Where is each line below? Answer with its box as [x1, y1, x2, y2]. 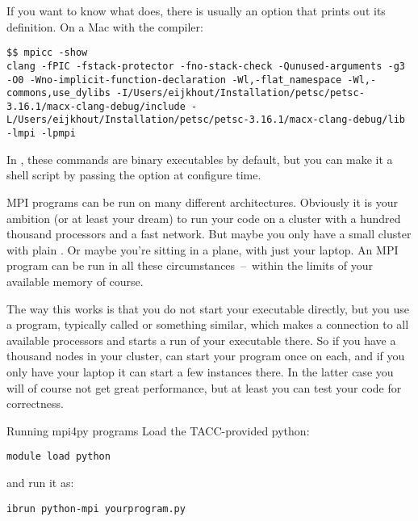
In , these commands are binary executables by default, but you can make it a [6, 150, 393, 167]
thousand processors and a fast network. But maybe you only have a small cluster [6, 225, 412, 242]
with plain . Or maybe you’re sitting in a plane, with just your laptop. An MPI [6, 241, 399, 258]
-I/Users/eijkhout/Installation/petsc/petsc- [116, 87, 365, 99]
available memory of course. [6, 272, 144, 289]
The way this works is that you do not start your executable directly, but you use [6, 300, 410, 317]
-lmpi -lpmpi [6, 128, 76, 140]
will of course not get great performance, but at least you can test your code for [6, 379, 402, 396]
